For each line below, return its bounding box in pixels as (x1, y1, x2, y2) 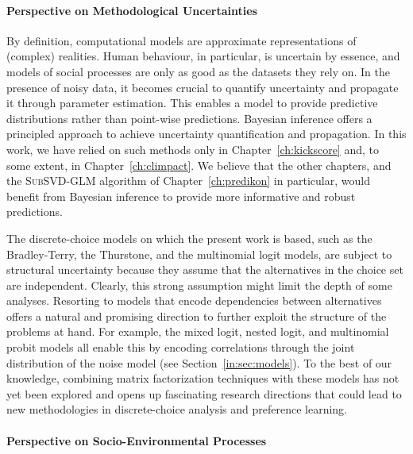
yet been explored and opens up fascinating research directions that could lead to (6, 385, 402, 402)
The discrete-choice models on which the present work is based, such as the (6, 229, 372, 246)
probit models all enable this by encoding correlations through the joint (6, 339, 355, 356)
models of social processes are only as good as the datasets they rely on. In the (6, 63, 390, 79)
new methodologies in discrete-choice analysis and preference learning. (6, 401, 348, 417)
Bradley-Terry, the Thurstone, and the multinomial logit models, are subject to (6, 245, 392, 262)
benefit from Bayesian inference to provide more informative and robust (6, 187, 356, 204)
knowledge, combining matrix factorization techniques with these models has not (6, 370, 399, 387)
